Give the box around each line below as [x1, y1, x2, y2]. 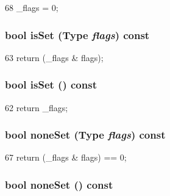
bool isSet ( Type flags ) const [5, 27, 150, 42]
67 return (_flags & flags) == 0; [5, 151, 127, 164]
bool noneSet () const [5, 176, 113, 192]
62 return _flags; [5, 101, 68, 114]
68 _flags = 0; [5, 1, 58, 13]
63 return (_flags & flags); [5, 51, 104, 64]
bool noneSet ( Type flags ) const [5, 127, 166, 142]
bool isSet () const [5, 77, 97, 92]
